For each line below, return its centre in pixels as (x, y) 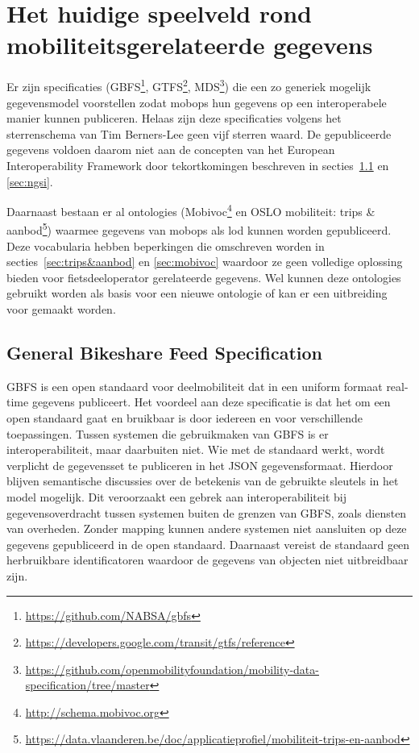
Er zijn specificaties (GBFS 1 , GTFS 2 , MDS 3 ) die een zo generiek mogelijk (189, 85)
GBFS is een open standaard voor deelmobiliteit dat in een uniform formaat (195, 386)
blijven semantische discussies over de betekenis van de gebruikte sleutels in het (203, 481)
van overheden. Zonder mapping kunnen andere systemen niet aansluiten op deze (207, 528)
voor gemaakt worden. (61, 309)
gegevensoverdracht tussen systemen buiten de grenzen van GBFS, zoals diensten (207, 512)
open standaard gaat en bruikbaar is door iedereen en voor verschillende (185, 417)
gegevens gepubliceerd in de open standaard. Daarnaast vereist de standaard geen (208, 544)
